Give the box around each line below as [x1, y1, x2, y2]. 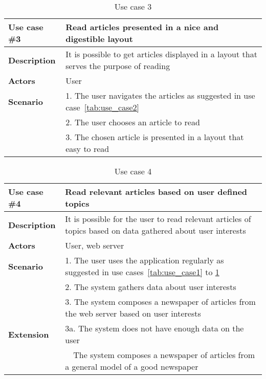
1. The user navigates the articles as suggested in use [65, 90, 255, 101]
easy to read [65, 143, 109, 154]
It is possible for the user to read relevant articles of [65, 213, 251, 225]
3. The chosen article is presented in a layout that [65, 131, 244, 143]
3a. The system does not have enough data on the [65, 322, 244, 334]
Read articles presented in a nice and [65, 21, 219, 33]
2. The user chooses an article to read [65, 116, 200, 128]
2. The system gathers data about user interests [65, 281, 236, 293]
